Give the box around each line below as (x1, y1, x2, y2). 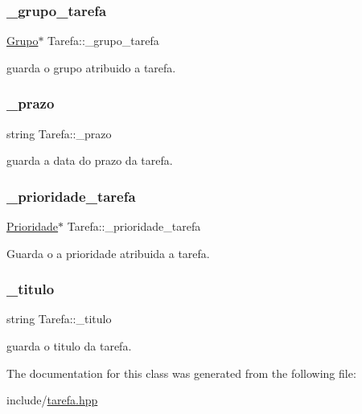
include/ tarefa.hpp (6, 391, 98, 408)
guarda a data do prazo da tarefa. (6, 152, 173, 169)
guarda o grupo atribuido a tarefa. (6, 59, 176, 76)
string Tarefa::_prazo (6, 125, 112, 141)
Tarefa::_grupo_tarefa (47, 32, 159, 49)
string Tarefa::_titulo (6, 310, 112, 327)
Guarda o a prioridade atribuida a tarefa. (6, 244, 210, 261)
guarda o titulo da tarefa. (6, 338, 132, 355)
